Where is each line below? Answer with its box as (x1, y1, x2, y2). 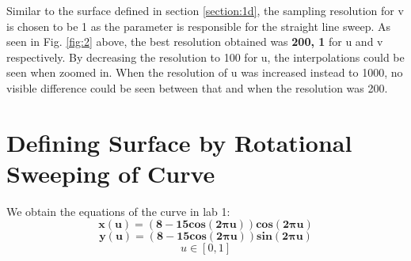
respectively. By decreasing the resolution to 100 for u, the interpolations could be (6, 48, 405, 65)
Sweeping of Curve (6, 157, 215, 189)
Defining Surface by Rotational (6, 126, 352, 158)
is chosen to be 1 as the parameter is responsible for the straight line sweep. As (6, 17, 390, 34)
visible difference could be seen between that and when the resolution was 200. (6, 79, 388, 96)
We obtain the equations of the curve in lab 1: (6, 202, 230, 219)
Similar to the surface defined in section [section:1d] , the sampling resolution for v (6, 2, 404, 18)
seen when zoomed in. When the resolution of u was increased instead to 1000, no (6, 64, 403, 81)
